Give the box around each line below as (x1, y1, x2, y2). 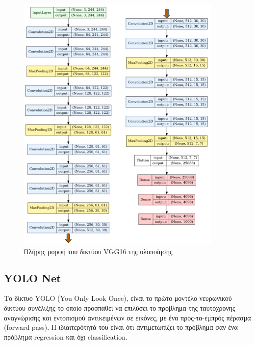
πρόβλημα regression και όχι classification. (4, 331, 127, 342)
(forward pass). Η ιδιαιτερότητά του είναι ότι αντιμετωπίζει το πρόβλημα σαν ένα (4, 322, 238, 332)
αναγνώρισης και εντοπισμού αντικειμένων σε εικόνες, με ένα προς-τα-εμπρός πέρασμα (4, 312, 251, 322)
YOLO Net (4, 270, 61, 285)
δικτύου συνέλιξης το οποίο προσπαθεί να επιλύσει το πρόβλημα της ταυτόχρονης (4, 302, 235, 313)
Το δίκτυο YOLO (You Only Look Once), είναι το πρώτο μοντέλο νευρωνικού (4, 293, 232, 303)
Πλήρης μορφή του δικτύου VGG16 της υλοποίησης (24, 246, 173, 256)
